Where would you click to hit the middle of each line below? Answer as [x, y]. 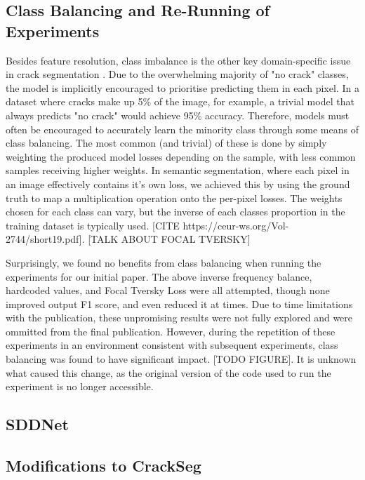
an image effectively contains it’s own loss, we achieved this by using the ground [178, 184]
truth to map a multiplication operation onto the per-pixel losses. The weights [174, 198]
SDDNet [37, 424]
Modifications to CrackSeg [104, 466]
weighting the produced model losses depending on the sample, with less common [181, 156]
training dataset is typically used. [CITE [93, 225]
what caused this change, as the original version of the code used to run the [168, 372]
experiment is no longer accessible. [80, 386]
